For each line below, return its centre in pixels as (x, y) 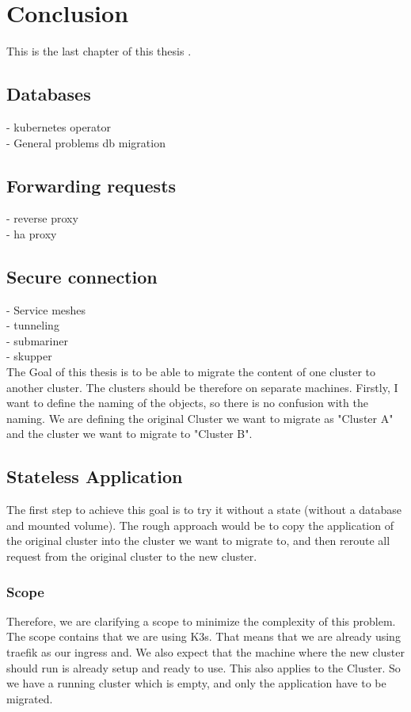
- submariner (37, 340)
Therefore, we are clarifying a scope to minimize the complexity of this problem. (201, 621)
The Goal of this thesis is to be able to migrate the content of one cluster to (191, 372)
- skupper (29, 356)
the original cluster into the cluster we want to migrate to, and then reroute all (198, 541)
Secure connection (82, 276)
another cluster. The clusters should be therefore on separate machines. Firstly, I (202, 387)
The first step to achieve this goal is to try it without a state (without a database (204, 510)
